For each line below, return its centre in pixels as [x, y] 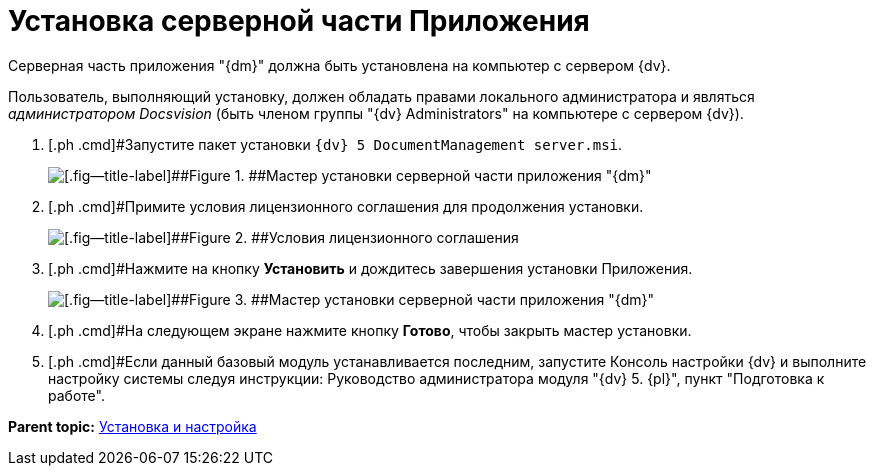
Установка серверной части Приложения [299, 21]
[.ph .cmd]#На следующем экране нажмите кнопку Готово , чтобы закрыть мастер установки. [370, 330]
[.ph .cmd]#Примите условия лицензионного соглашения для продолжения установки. [346, 206]
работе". [76, 395]
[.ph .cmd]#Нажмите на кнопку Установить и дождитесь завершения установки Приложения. [370, 268]
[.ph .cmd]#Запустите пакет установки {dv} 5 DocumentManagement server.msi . [335, 144]
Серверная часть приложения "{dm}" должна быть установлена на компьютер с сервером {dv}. [339, 65]
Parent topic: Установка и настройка [132, 426]
